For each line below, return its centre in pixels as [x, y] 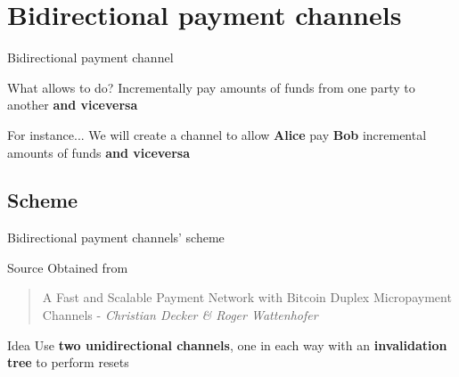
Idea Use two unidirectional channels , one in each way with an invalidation [227, 344]
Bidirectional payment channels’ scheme [116, 238]
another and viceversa [73, 105]
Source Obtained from [68, 267]
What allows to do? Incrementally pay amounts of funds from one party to [211, 87]
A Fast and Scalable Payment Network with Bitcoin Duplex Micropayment [247, 297]
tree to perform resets [68, 362]
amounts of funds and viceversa [99, 152]
